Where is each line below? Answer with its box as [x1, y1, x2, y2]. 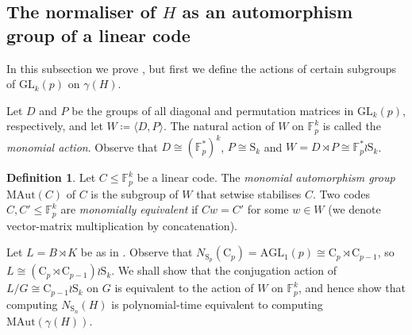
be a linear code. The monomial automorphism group [137, 169, 395, 186]
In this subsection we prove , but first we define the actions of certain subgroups [6, 60, 397, 76]
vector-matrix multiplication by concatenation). [6, 217, 237, 233]
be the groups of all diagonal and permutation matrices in [71, 102, 354, 118]
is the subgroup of [90, 185, 179, 202]
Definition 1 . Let [6, 169, 96, 186]
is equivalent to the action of [114, 279, 254, 296]
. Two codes [313, 185, 371, 202]
